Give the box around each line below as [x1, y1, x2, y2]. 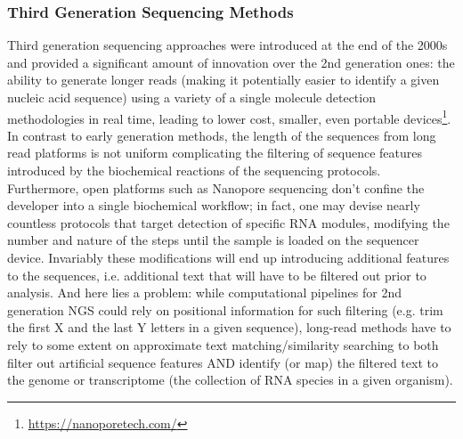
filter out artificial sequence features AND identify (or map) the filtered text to [7, 353, 438, 371]
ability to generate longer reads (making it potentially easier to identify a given [7, 70, 440, 89]
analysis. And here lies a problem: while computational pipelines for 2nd [7, 283, 402, 302]
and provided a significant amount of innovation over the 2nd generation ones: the [7, 53, 455, 71]
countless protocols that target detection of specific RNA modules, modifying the [7, 213, 450, 232]
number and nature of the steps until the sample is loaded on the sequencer [7, 231, 419, 249]
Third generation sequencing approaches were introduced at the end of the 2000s [7, 36, 448, 54]
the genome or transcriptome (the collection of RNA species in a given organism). [7, 370, 453, 389]
